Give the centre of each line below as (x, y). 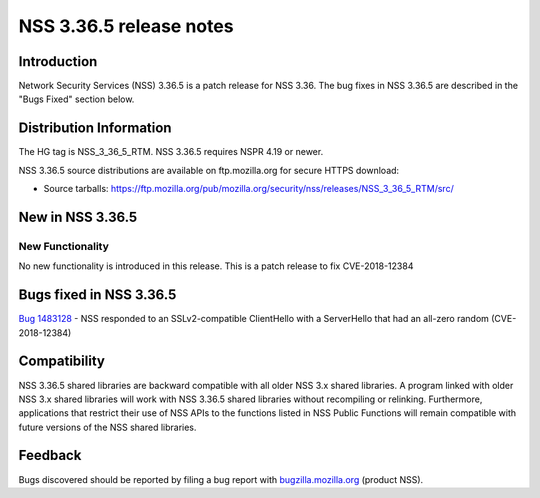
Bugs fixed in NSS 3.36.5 (97, 295)
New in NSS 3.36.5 (78, 216)
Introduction (58, 61)
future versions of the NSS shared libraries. (107, 427)
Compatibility (61, 361)
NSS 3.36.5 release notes (126, 26)
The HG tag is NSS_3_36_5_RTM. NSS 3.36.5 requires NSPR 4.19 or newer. (171, 152)
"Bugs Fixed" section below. (76, 99)
